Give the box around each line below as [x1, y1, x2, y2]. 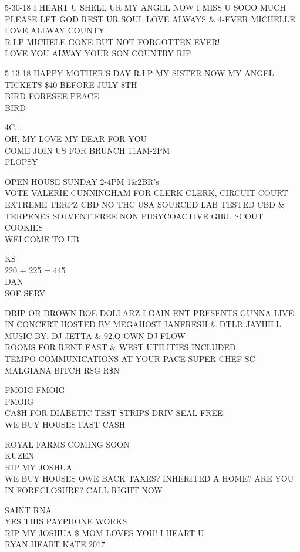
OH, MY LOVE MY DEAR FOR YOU [5, 132, 147, 144]
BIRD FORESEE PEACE [5, 90, 99, 102]
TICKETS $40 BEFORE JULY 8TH [5, 78, 137, 90]
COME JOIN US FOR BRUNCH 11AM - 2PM [5, 144, 170, 156]
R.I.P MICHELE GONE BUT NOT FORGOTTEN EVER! [5, 35, 220, 48]
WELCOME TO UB [5, 232, 79, 245]
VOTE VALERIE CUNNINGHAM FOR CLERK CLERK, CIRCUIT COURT [5, 187, 288, 199]
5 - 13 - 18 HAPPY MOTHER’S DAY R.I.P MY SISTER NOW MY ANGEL [5, 66, 274, 79]
